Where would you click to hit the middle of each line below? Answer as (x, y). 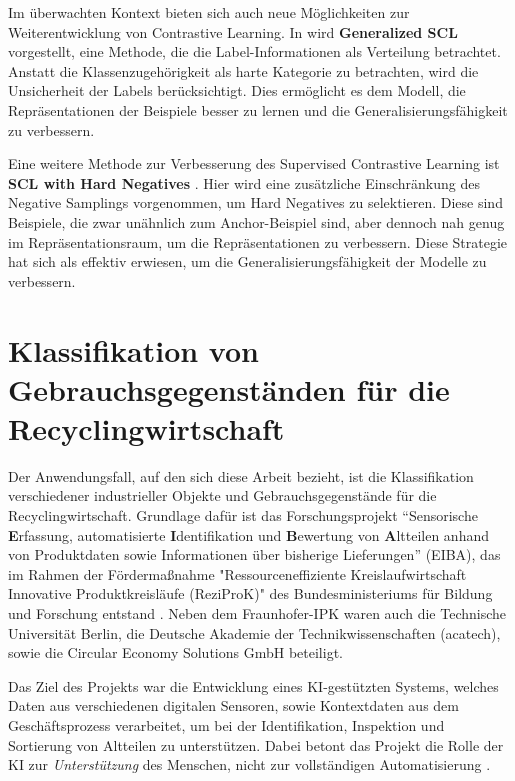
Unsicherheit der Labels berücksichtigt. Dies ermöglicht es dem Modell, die (237, 90)
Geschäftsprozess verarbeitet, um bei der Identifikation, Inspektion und (226, 724)
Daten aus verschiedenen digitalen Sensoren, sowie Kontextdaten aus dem (233, 705)
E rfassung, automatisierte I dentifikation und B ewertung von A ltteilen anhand (248, 534)
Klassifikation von (133, 349)
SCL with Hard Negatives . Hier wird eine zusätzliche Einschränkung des (244, 182)
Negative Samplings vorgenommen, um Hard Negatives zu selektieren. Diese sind (255, 202)
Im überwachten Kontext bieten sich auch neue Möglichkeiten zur (209, 12)
